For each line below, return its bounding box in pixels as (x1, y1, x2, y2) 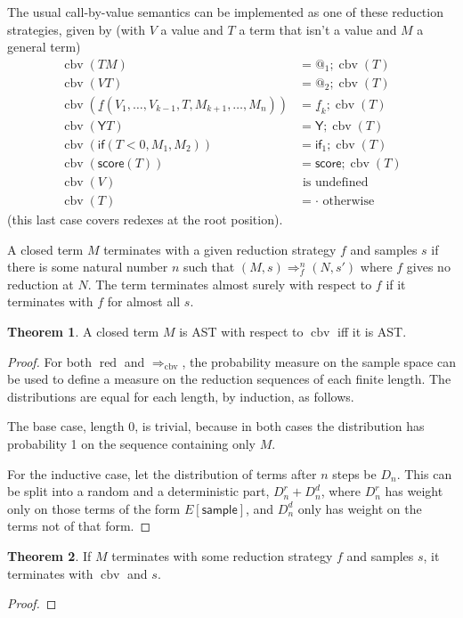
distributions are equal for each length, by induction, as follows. (7, 386, 354, 405)
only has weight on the (297, 499, 422, 517)
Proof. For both (7, 352, 93, 370)
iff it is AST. (337, 322, 407, 340)
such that (183, 257, 235, 276)
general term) (7, 37, 81, 56)
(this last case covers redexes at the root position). (7, 210, 283, 229)
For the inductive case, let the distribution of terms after (7, 464, 317, 483)
